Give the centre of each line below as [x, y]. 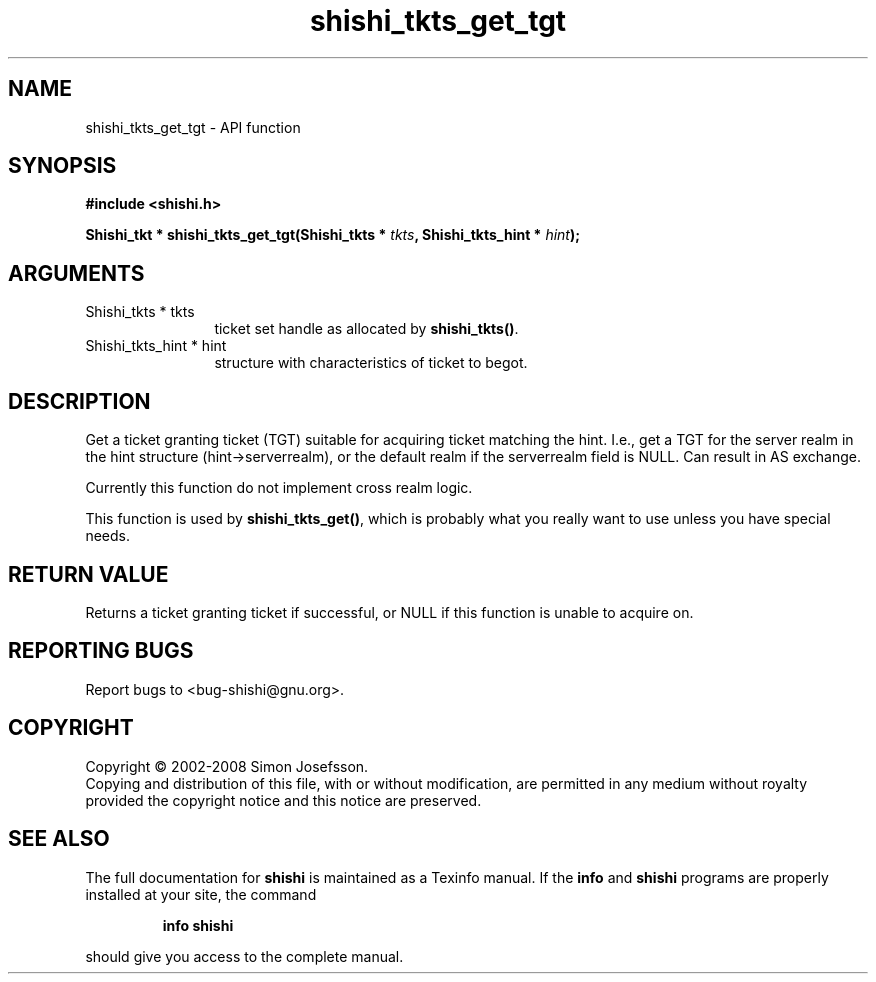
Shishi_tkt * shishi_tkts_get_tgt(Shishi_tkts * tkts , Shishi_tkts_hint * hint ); [333, 235]
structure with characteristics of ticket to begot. [371, 363]
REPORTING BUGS [101, 651]
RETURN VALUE [88, 574]
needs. [107, 536]
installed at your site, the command [201, 894]
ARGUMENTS [76, 273]
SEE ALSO [59, 839]
